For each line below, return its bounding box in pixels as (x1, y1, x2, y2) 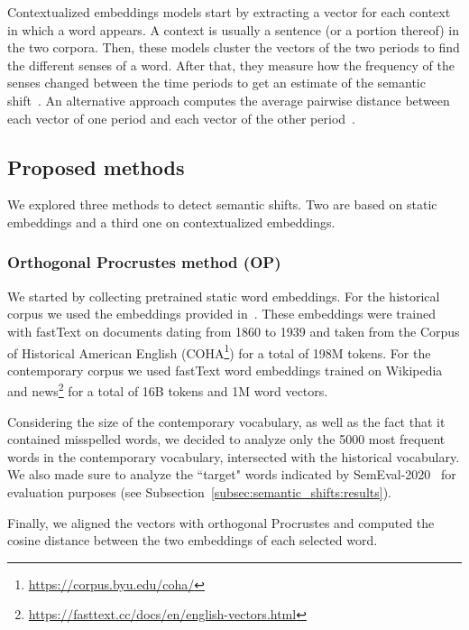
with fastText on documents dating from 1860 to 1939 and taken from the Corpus (7, 321, 460, 340)
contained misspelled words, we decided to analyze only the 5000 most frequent (7, 430, 446, 449)
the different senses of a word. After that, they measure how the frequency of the (7, 55, 455, 74)
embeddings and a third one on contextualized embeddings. (7, 212, 336, 231)
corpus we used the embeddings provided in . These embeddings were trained (7, 304, 436, 323)
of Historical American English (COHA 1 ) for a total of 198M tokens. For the (7, 340, 431, 362)
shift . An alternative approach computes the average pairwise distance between (7, 90, 450, 109)
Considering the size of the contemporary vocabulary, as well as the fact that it (7, 412, 446, 431)
